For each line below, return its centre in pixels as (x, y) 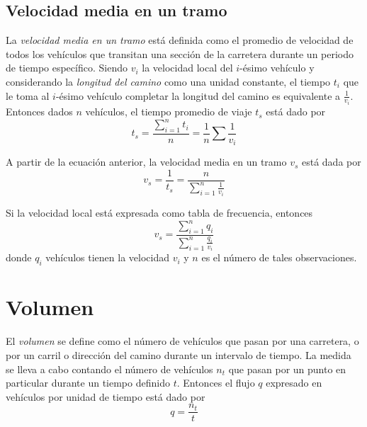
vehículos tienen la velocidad (108, 257)
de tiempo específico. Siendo (67, 68)
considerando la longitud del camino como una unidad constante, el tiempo (168, 81)
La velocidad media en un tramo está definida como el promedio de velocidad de (180, 40)
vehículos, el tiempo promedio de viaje (169, 112)
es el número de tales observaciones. (279, 257)
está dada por (331, 162)
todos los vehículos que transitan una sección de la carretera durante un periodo (180, 53)
